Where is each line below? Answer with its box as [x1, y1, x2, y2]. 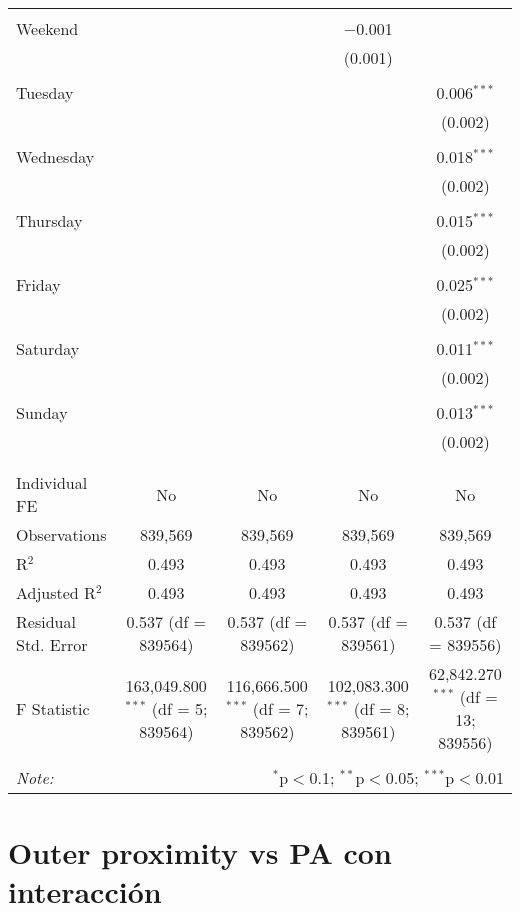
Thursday [16, 209, 83, 232]
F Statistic [16, 696, 90, 720]
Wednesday [16, 145, 95, 168]
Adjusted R [16, 581, 96, 604]
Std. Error [16, 633, 88, 656]
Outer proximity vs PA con [8, 832, 392, 873]
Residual [16, 610, 76, 633]
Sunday [16, 401, 68, 424]
